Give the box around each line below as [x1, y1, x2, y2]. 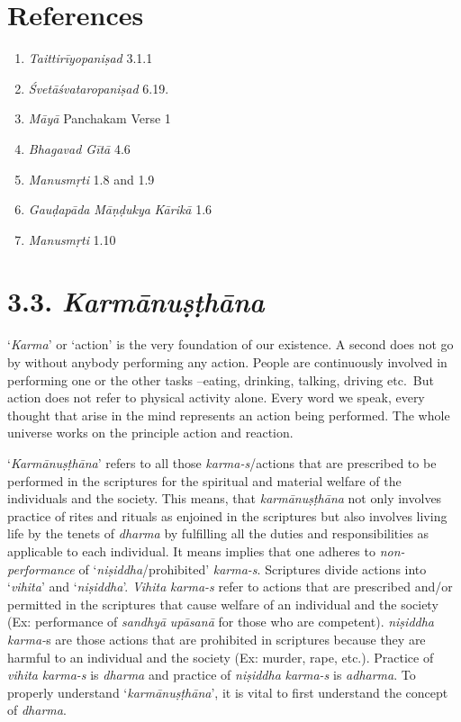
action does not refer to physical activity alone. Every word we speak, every [7, 388, 425, 407]
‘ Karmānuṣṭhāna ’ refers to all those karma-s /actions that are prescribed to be [7, 453, 437, 472]
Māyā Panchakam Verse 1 [28, 109, 171, 128]
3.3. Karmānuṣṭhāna [7, 283, 265, 320]
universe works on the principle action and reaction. [7, 423, 294, 442]
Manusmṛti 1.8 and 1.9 [28, 169, 155, 188]
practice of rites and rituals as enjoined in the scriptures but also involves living [7, 506, 447, 525]
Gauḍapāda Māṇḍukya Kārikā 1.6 [28, 200, 212, 219]
